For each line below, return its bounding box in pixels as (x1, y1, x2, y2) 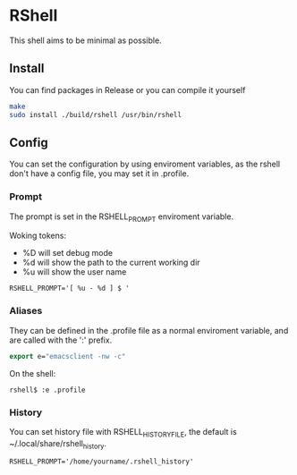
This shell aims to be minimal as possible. (9, 35, 163, 46)
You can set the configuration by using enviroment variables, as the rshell (9, 158, 281, 170)
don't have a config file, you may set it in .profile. (9, 168, 190, 179)
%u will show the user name (21, 267, 127, 277)
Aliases (9, 305, 43, 318)
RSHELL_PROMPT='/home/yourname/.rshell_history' (9, 457, 194, 466)
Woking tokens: (9, 230, 67, 242)
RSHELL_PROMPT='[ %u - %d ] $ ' (9, 284, 130, 293)
